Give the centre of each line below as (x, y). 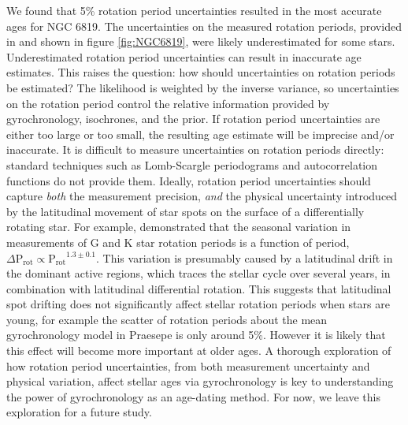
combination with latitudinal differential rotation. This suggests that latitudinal (199, 288)
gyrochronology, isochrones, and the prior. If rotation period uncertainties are (193, 119)
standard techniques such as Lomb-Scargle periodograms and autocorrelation (192, 164)
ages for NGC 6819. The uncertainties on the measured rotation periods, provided (204, 26)
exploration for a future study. (79, 412)
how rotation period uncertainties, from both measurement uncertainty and (188, 365)
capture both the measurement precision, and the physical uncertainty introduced (202, 196)
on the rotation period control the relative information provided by (168, 103)
